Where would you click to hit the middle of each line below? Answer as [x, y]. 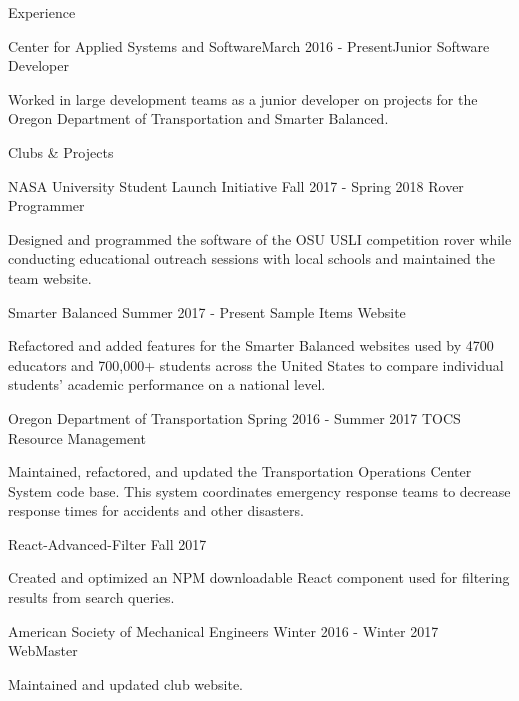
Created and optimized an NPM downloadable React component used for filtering [259, 577]
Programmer [46, 205]
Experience [42, 12]
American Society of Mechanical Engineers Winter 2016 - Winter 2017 [223, 630]
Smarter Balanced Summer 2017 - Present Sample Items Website [207, 311]
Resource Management [77, 437]
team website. [50, 277]
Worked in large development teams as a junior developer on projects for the [243, 98]
